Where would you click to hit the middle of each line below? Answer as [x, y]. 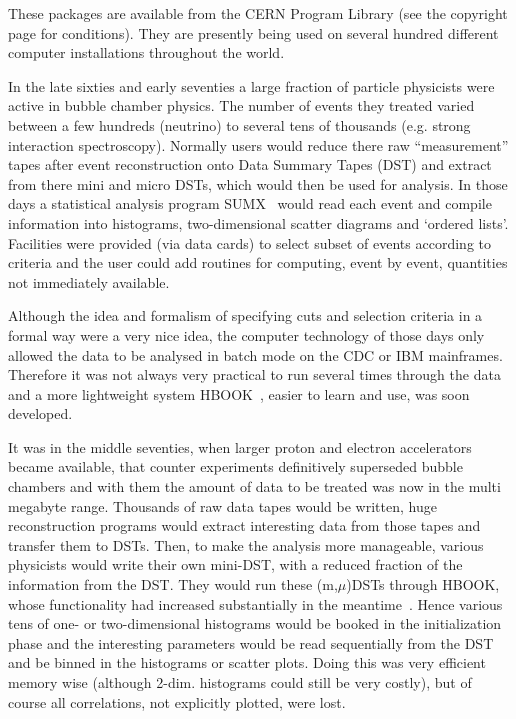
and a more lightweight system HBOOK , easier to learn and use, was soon [239, 393]
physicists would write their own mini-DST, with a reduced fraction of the [235, 564]
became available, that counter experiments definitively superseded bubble [235, 466]
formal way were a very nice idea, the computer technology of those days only [246, 334]
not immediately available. [89, 281]
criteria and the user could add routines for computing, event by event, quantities [258, 262]
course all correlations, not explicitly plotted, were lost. [177, 701]
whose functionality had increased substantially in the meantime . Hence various [255, 603]
